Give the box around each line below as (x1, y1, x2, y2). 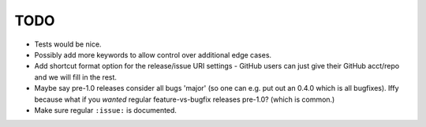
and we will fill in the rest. (34, 72, 118, 82)
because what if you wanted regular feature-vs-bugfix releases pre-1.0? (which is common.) (34, 95, 335, 104)
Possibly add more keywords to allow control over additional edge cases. (34, 50, 272, 59)
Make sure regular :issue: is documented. (34, 105, 177, 114)
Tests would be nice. (34, 39, 102, 49)
